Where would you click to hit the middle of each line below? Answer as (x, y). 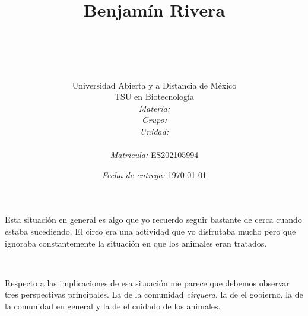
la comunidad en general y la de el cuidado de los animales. (113, 306)
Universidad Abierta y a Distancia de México (154, 85)
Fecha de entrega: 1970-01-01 (154, 174)
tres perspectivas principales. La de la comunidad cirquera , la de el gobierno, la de (154, 294)
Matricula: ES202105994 (154, 155)
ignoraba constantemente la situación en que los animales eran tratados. (136, 243)
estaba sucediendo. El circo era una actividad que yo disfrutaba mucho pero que (150, 231)
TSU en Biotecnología (154, 97)
